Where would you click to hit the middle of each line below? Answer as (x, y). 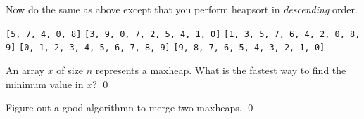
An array (25, 70)
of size (70, 70)
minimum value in (45, 84)
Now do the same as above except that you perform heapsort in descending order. (182, 9)
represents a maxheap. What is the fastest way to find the (221, 70)
